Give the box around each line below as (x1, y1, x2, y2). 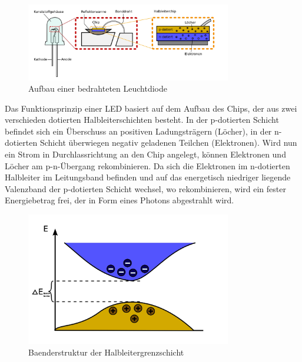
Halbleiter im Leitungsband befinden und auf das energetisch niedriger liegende (5, 171, 291, 183)
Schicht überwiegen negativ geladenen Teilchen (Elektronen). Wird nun (39, 136, 297, 149)
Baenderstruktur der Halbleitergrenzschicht (28, 346, 184, 358)
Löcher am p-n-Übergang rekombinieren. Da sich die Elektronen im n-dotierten (5, 159, 290, 172)
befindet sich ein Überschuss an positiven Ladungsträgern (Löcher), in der (5, 125, 272, 137)
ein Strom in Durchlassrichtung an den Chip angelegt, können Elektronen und (5, 148, 286, 160)
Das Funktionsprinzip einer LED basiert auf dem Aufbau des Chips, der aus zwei (5, 102, 297, 114)
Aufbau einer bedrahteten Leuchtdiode (28, 82, 167, 95)
